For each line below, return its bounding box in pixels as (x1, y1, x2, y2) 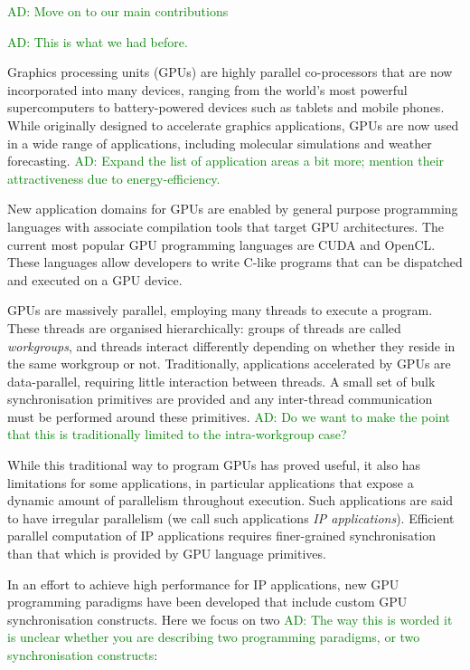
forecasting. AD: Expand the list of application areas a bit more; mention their (7, 151, 445, 170)
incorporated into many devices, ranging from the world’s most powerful (7, 80, 408, 99)
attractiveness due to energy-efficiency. (7, 168, 221, 187)
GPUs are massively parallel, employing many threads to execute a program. (7, 301, 433, 320)
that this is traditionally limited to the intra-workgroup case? (7, 425, 347, 444)
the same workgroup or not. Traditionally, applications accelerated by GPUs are (7, 354, 451, 373)
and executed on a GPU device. (7, 270, 183, 289)
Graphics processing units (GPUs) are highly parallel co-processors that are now (7, 62, 453, 81)
